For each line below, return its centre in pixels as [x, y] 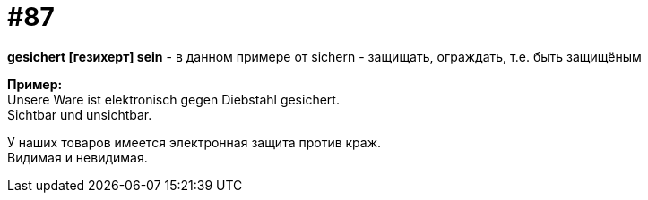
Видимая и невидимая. [78, 157]
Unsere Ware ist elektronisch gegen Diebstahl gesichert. [173, 99]
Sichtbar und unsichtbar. [80, 114]
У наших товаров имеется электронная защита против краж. [194, 142]
